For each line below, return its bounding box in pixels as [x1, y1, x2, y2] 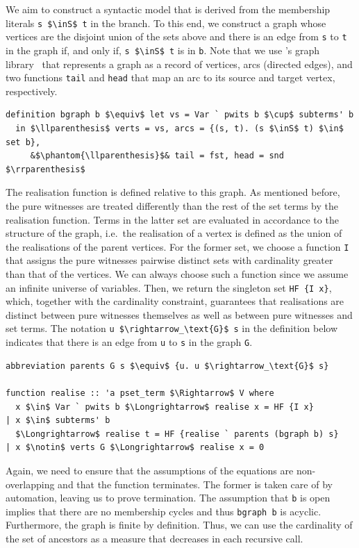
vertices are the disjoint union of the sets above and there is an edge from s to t [6, 29, 347, 44]
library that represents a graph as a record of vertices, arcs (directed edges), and [6, 56, 353, 71]
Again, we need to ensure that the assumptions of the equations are [6, 463, 294, 477]
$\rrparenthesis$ [6, 164, 85, 174]
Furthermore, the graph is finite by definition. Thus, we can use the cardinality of [6, 517, 353, 532]
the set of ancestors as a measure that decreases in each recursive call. [6, 531, 303, 545]
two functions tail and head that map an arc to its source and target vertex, [6, 70, 335, 85]
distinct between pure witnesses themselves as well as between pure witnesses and [6, 307, 353, 322]
